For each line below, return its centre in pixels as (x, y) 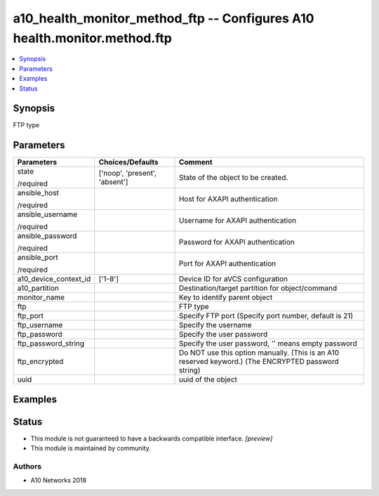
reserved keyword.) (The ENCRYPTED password (259, 362)
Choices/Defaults (128, 162)
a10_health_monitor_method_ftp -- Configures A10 (164, 18)
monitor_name (41, 297)
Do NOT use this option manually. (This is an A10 (259, 353)
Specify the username (215, 325)
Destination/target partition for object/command (258, 288)
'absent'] (113, 182)
